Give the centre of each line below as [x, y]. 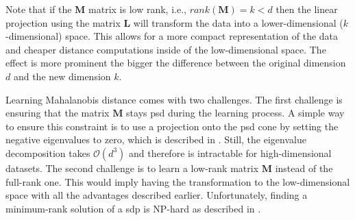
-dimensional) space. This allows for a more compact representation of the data [172, 36]
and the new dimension [62, 76]
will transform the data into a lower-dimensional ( [238, 22]
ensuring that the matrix [58, 113]
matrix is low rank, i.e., [137, 9]
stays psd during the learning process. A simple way [235, 113]
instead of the [304, 168]
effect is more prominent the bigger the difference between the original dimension [176, 63]
